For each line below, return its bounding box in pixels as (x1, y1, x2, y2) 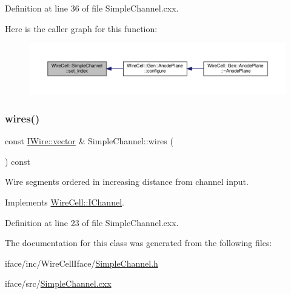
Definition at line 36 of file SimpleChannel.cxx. (5, 2, 179, 14)
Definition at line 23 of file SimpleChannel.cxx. (5, 216, 179, 229)
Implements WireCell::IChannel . (5, 196, 124, 209)
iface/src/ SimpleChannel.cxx (5, 277, 112, 290)
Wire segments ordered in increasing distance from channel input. (5, 175, 249, 188)
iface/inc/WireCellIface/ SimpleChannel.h (5, 256, 158, 269)
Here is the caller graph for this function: (5, 22, 158, 35)
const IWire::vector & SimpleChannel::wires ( (5, 135, 173, 147)
